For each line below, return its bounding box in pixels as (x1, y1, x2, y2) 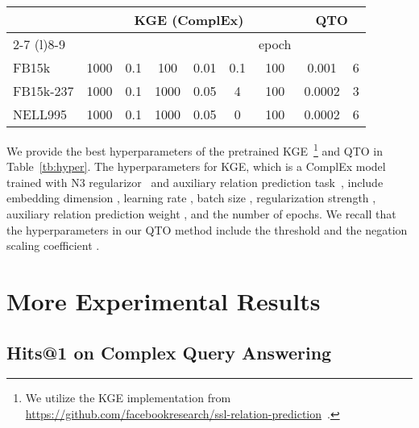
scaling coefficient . (6, 237, 100, 254)
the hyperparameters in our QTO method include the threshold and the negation (6, 221, 408, 238)
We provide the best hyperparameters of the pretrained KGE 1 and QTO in (6, 140, 384, 159)
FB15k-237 (13, 81, 74, 100)
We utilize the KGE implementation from (25, 389, 231, 406)
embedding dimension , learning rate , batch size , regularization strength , (6, 189, 376, 206)
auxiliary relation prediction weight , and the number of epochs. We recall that (6, 206, 396, 222)
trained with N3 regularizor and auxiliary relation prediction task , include (6, 173, 384, 190)
